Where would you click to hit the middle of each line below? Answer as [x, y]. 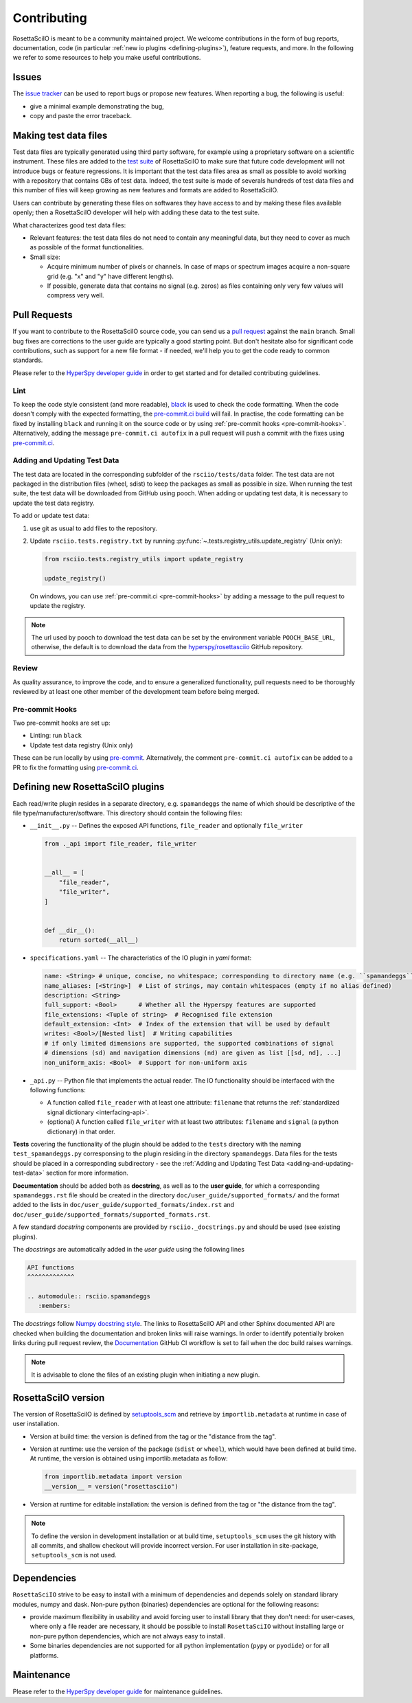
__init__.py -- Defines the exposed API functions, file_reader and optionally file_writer [167, 826]
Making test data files [60, 135]
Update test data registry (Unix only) [81, 745]
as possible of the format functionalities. [87, 247]
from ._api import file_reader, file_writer [121, 844]
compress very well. [76, 295]
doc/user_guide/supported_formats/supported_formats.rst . [112, 1214]
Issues [27, 77]
